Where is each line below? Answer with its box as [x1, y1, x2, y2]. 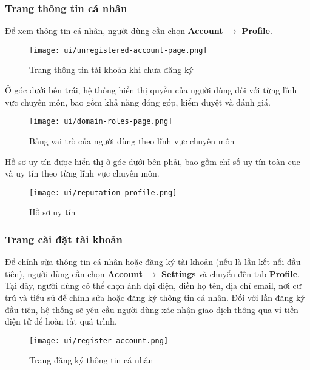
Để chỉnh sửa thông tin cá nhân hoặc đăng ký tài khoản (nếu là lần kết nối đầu [5, 255, 301, 268]
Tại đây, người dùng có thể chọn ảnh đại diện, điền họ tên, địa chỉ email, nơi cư [5, 279, 302, 292]
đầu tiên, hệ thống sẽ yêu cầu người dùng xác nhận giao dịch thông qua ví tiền [5, 303, 298, 315]
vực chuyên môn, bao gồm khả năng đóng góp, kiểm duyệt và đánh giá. [5, 95, 271, 108]
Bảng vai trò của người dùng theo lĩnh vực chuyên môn [29, 134, 235, 147]
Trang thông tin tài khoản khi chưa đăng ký [29, 63, 194, 76]
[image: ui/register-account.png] [29, 336, 169, 345]
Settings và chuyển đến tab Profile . [161, 267, 300, 280]
